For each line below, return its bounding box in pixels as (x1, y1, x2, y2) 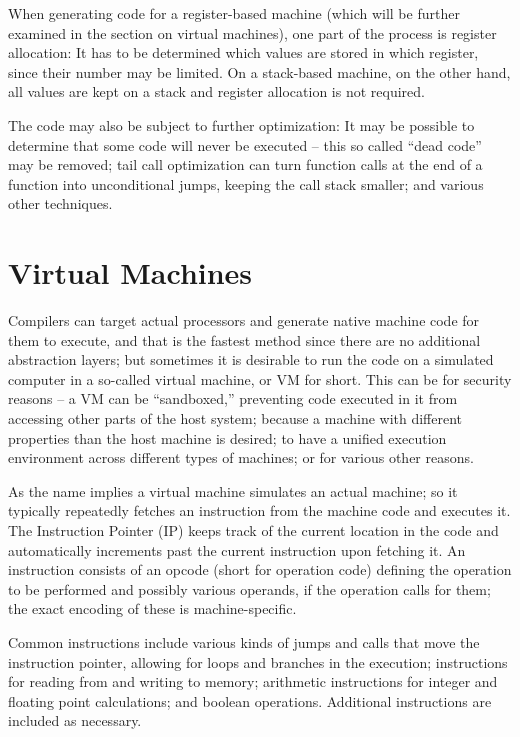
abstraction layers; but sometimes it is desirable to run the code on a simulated (8, 349, 494, 370)
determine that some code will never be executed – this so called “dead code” (8, 134, 482, 155)
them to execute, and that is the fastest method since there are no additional (8, 329, 481, 350)
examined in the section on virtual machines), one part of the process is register (8, 22, 497, 43)
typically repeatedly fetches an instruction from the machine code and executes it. (8, 500, 511, 521)
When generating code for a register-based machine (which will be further (8, 3, 460, 23)
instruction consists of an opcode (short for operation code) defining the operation (8, 559, 512, 580)
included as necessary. (8, 710, 142, 731)
